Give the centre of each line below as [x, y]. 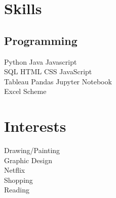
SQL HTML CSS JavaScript [48, 71]
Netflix [15, 170]
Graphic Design [28, 160]
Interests [35, 126]
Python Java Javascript [41, 61]
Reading [17, 190]
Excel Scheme [25, 91]
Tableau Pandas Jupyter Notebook [58, 81]
